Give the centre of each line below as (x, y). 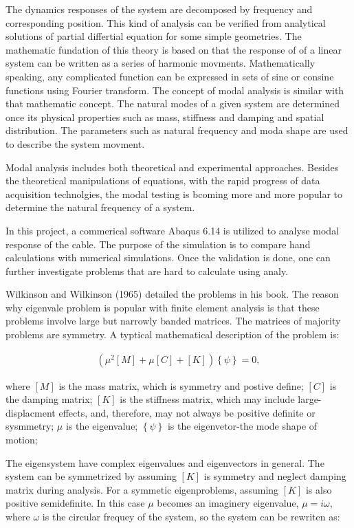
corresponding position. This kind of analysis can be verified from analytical (166, 22)
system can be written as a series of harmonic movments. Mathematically (161, 63)
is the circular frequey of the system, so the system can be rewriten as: (191, 517)
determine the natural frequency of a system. (100, 207)
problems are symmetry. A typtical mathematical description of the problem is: (173, 334)
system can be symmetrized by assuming (91, 476)
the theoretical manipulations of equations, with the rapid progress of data (163, 180)
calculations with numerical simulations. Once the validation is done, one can (168, 257)
